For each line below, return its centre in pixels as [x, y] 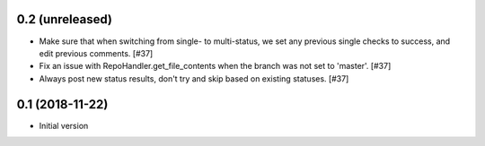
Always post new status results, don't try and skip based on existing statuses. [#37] [194, 78]
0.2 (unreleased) [64, 19]
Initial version [64, 125]
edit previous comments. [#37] [96, 53]
